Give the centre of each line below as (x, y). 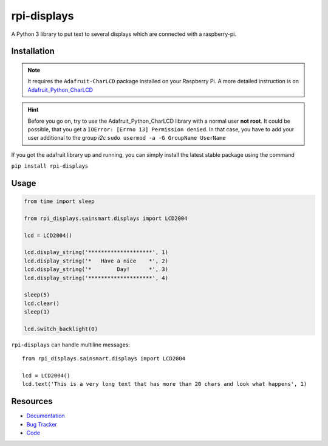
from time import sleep (60, 201)
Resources (32, 401)
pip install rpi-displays (50, 166)
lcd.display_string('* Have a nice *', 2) (96, 261)
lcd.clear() (42, 303)
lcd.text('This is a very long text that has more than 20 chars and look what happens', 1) (165, 384)
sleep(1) (37, 312)
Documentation (46, 416)
